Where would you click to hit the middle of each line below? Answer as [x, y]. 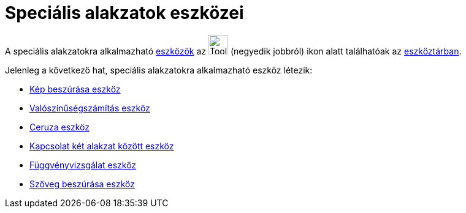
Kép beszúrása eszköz [75, 89]
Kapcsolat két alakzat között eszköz [102, 146]
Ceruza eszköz [60, 127]
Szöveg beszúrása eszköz [82, 184]
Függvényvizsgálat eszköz [83, 165]
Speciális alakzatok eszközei [124, 13]
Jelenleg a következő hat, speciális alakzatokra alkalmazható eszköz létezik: [159, 70]
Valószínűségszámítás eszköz [90, 108]
